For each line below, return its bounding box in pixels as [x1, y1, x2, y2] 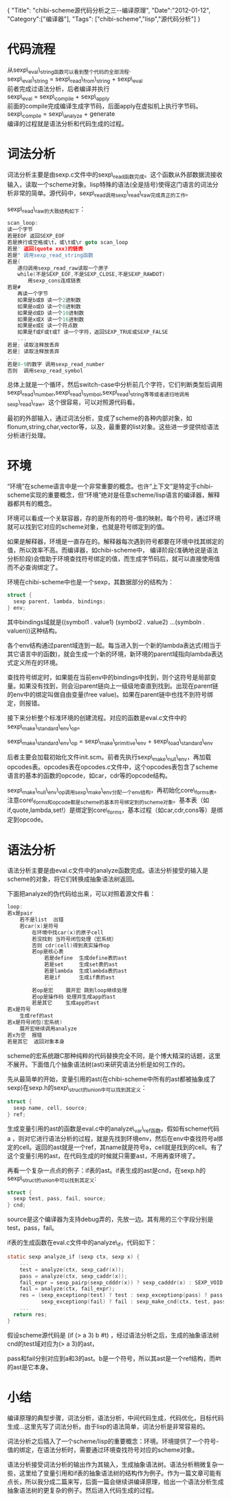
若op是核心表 [32, 948, 64, 955]
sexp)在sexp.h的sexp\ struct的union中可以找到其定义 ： [7, 1083, 148, 1093]
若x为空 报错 [7, 1031, 43, 1039]
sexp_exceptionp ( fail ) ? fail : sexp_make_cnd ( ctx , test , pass [41, 1298, 226, 1305]
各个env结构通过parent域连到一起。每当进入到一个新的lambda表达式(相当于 [7, 641, 222, 649]
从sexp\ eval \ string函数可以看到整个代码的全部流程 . [7, 66, 131, 75]
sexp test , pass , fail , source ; [13, 1195, 107, 1202]
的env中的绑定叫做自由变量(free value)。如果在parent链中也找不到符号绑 [7, 690, 213, 698]
